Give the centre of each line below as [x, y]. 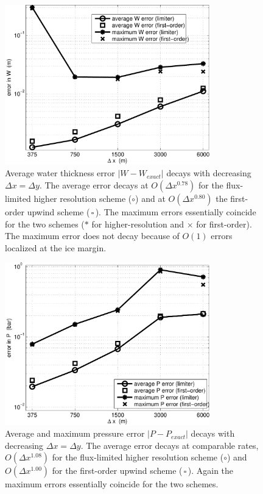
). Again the [211, 471]
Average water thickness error [60, 173]
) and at [150, 199]
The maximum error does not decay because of [92, 236]
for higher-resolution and [138, 224]
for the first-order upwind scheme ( [117, 471]
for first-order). [224, 224]
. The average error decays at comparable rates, [170, 445]
